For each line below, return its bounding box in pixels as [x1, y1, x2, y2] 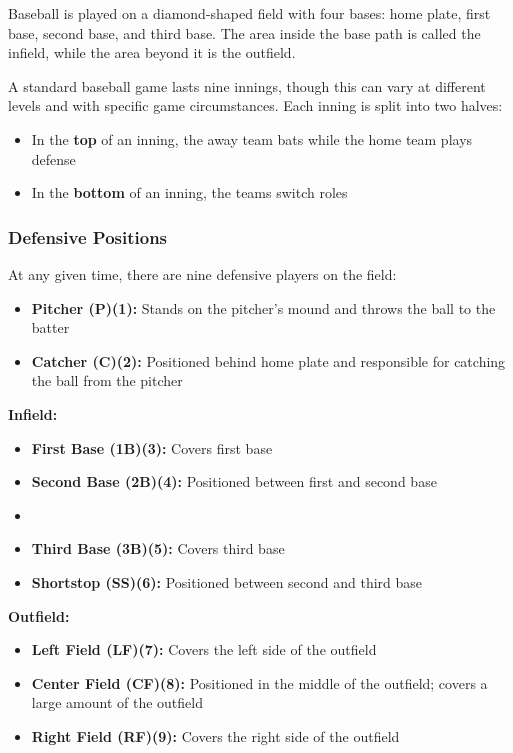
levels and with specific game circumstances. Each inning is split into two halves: [8, 95, 503, 116]
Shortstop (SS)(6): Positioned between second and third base [31, 571, 423, 592]
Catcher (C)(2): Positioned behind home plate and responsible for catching [31, 350, 506, 371]
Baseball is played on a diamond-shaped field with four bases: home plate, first [8, 3, 491, 23]
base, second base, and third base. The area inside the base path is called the [8, 22, 481, 43]
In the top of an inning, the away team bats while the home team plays [31, 128, 473, 149]
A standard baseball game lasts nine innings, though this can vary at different [8, 75, 486, 96]
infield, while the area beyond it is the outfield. [8, 42, 296, 63]
